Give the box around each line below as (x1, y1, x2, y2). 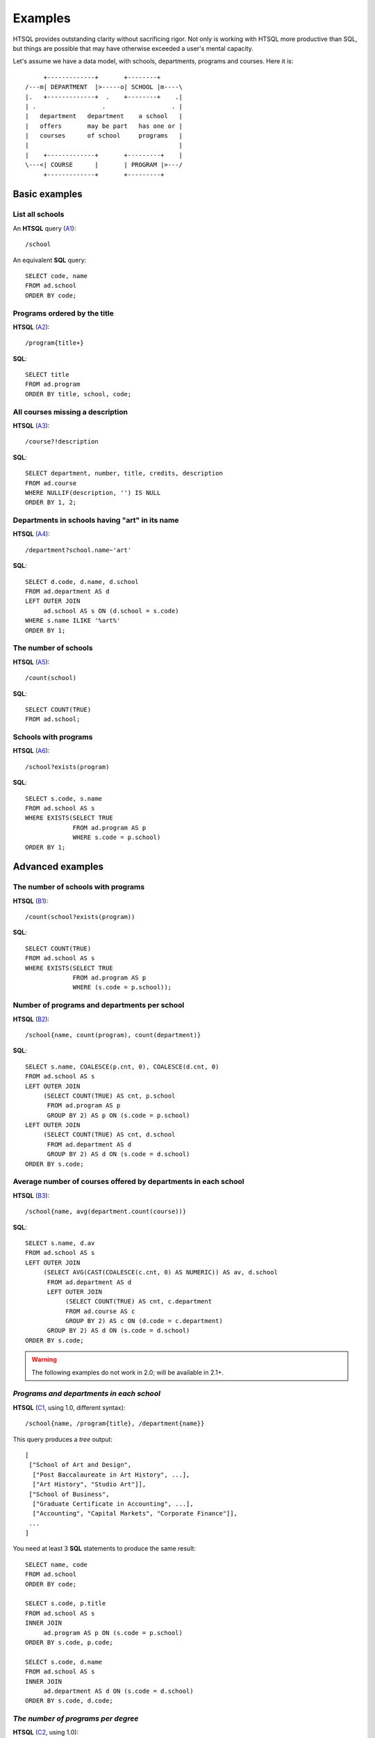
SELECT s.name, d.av (25, 1239, 95, 1247)
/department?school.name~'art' (25, 546, 132, 554)
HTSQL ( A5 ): (12, 658, 50, 666)
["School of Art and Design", (28, 1461, 132, 1469)
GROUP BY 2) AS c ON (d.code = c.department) (65, 1317, 224, 1325)
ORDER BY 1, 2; (25, 498, 77, 507)
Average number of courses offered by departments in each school (12, 1177, 244, 1187)
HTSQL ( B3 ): (12, 1191, 50, 1199)
